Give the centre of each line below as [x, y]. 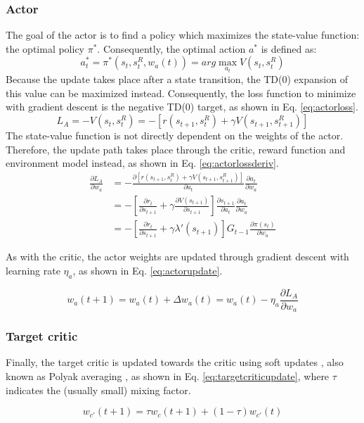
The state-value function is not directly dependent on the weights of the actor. [175, 135]
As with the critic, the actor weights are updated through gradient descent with [177, 257]
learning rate [33, 270]
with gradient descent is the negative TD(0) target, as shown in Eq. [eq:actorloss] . [182, 107]
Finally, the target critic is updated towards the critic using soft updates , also [175, 362]
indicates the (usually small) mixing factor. [98, 390]
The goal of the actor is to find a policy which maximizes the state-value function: [183, 35]
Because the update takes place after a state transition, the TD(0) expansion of [177, 79]
